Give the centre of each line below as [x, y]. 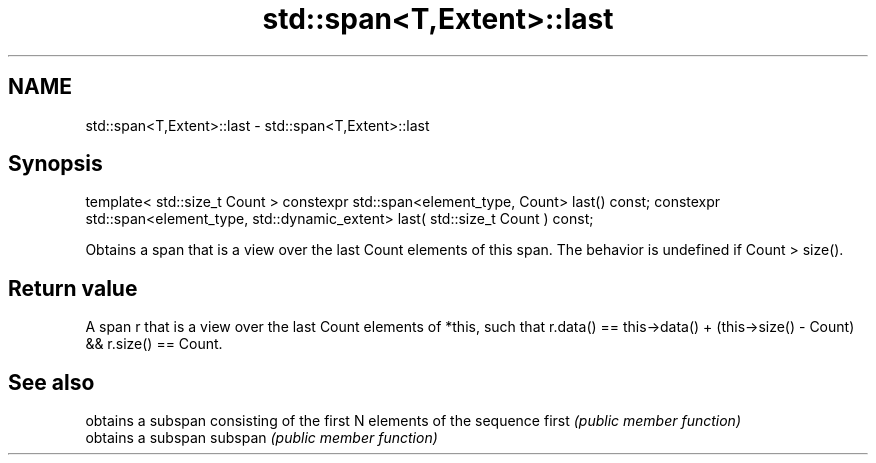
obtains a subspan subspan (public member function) [261, 438]
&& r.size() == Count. [154, 344]
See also [51, 382]
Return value [73, 288]
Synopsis [55, 164]
